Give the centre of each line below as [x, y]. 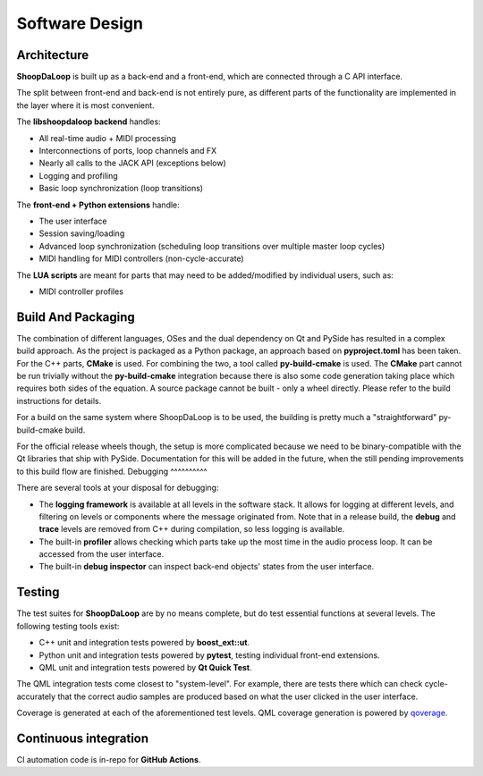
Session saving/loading [82, 233]
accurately [36, 696]
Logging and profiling [78, 175]
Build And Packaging [76, 317]
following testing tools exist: [68, 626]
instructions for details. [59, 401]
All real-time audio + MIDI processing [107, 138]
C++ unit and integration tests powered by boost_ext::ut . [144, 643]
